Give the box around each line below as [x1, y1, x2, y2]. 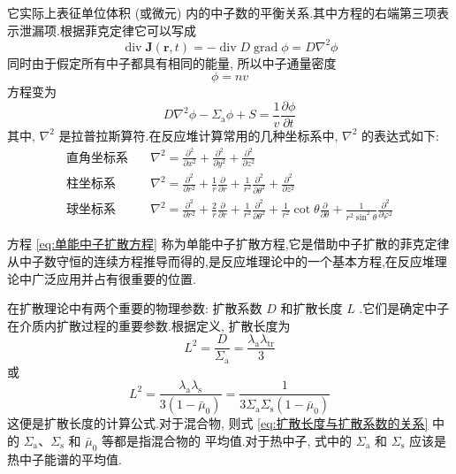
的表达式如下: [361, 126, 439, 144]
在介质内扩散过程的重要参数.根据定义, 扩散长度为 [7, 316, 291, 334]
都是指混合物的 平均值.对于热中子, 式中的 [113, 431, 353, 449]
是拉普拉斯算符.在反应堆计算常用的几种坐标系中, [58, 126, 338, 144]
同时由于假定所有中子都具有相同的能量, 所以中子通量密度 [7, 53, 337, 72]
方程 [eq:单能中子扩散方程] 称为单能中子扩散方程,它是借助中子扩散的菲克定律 [7, 234, 450, 253]
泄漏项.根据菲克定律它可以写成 [19, 20, 196, 39]
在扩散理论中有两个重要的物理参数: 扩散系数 [7, 299, 262, 317]
